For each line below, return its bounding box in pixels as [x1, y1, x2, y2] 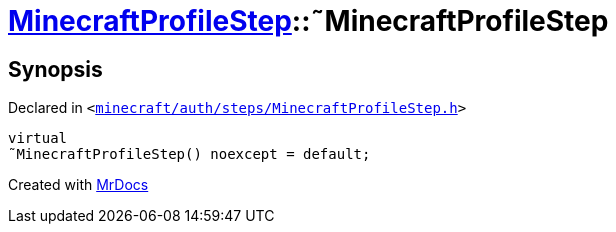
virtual [8, 130, 68, 147]
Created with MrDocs [8, 176, 149, 194]
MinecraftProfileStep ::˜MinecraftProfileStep [8, 4, 609, 38]
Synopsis [8, 56, 103, 82]
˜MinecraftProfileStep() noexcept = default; [8, 146, 371, 163]
